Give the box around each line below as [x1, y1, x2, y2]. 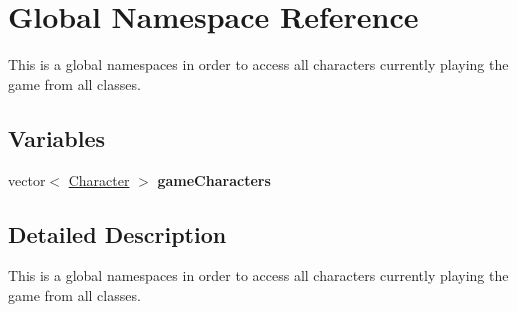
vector [8, 169, 46, 190]
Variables [8, 122, 106, 153]
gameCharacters [157, 169, 271, 190]
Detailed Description [8, 218, 227, 249]
